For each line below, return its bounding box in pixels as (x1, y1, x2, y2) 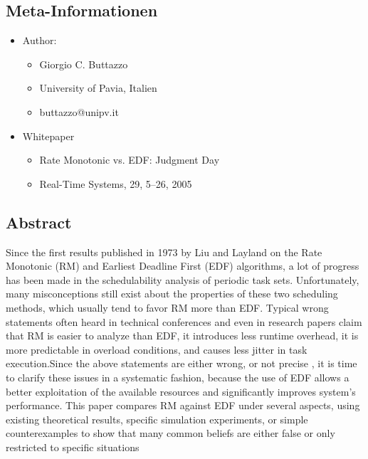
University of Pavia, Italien (39, 80, 157, 95)
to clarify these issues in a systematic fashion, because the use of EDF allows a (6, 369, 349, 384)
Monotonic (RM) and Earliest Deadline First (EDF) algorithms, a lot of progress (6, 258, 359, 273)
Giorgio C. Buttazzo (39, 56, 128, 71)
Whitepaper (22, 128, 75, 143)
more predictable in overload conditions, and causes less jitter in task (6, 342, 307, 357)
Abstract (6, 211, 72, 233)
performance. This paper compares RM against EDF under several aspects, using (6, 398, 360, 413)
